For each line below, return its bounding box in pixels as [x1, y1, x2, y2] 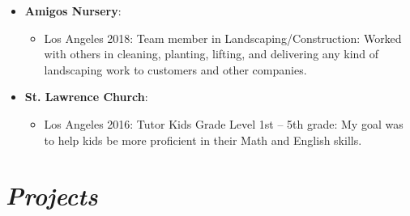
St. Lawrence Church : [24, 88, 148, 105]
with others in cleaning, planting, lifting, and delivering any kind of [44, 45, 379, 62]
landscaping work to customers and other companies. [44, 61, 307, 78]
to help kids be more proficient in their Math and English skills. [44, 131, 362, 148]
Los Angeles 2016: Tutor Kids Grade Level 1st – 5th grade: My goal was [44, 115, 404, 132]
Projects [6, 179, 98, 213]
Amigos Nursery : [24, 2, 122, 19]
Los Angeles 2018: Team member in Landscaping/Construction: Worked [44, 29, 402, 46]
